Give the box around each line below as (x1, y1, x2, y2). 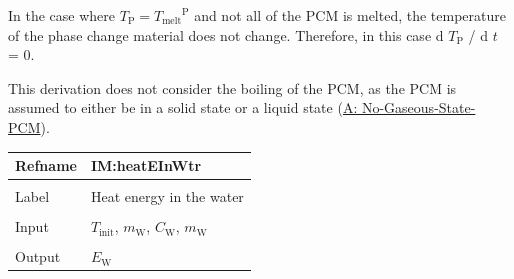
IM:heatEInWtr (90, 155, 202, 176)
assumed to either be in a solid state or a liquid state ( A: (8, 97, 358, 118)
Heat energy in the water (90, 186, 244, 207)
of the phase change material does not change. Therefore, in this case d (8, 24, 444, 45)
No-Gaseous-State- (361, 97, 476, 118)
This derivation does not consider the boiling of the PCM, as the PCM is (8, 77, 457, 98)
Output (15, 246, 61, 267)
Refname (15, 155, 77, 176)
